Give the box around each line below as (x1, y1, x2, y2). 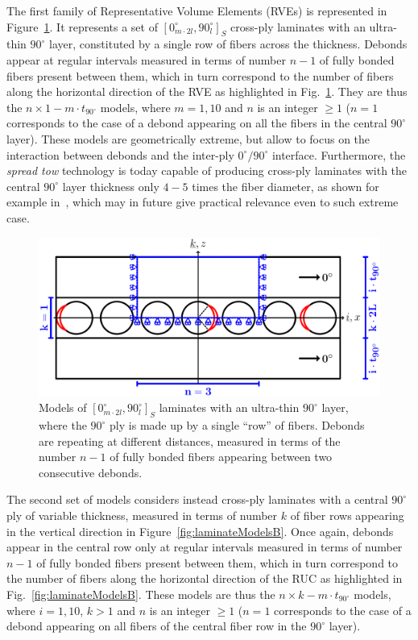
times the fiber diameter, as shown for (192, 177, 379, 194)
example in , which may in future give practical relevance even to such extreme (6, 193, 399, 210)
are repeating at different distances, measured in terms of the (39, 432, 341, 449)
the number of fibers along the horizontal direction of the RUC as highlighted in (6, 570, 403, 587)
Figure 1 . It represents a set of (6, 18, 158, 35)
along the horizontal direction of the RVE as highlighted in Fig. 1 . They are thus (6, 83, 408, 100)
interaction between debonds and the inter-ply (6, 146, 234, 163)
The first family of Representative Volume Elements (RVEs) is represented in (6, 2, 387, 19)
